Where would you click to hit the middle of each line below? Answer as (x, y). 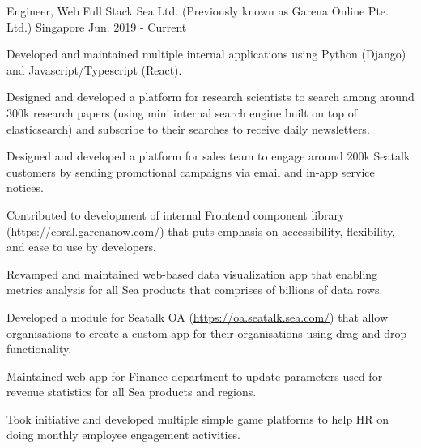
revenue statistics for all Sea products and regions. (132, 392)
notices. (25, 188)
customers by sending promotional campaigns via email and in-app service (191, 171)
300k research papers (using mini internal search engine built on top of (182, 112)
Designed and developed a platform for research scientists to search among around (210, 97)
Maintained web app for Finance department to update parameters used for (195, 375)
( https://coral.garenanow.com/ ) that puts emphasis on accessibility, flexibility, (201, 230)
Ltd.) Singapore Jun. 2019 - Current (97, 26)
